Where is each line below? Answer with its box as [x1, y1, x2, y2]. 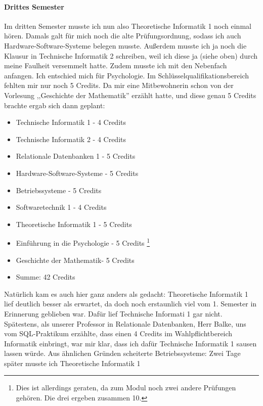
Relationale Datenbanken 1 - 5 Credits [16, 151, 136, 161]
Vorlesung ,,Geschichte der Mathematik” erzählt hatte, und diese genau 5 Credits [4, 89, 256, 100]
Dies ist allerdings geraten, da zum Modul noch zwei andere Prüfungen [16, 382, 236, 393]
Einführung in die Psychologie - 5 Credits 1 [16, 236, 150, 248]
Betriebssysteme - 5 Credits [16, 185, 102, 195]
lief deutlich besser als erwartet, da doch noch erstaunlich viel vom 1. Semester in [4, 298, 257, 309]
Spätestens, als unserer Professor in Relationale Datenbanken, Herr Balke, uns [4, 318, 246, 329]
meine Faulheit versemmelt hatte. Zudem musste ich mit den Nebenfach [4, 60, 227, 71]
